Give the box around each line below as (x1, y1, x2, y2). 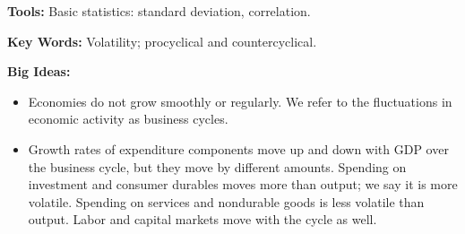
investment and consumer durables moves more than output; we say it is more (28, 175, 458, 194)
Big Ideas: (7, 62, 71, 81)
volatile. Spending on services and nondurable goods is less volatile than (28, 192, 425, 211)
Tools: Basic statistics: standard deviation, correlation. (7, 2, 311, 20)
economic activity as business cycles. (28, 109, 228, 128)
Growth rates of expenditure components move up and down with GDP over (28, 139, 449, 158)
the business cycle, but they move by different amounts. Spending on (28, 157, 407, 176)
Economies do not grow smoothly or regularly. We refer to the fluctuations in (28, 91, 452, 110)
